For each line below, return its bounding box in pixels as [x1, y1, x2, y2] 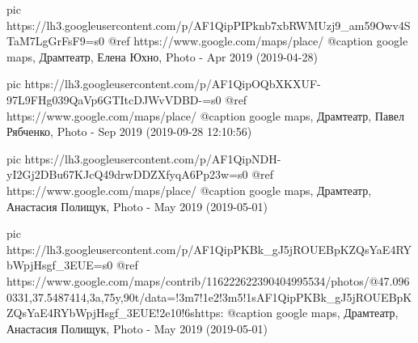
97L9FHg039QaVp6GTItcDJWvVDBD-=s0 [6, 91, 222, 108]
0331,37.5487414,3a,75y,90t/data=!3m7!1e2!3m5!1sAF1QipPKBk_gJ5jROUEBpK [6, 288, 412, 305]
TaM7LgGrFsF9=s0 [6, 32, 105, 49]
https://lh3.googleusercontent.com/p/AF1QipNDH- [24, 150, 281, 167]
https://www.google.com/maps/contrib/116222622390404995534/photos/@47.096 [6, 272, 410, 289]
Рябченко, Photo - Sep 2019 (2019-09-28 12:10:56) [6, 123, 252, 140]
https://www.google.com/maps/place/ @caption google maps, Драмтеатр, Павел [6, 107, 404, 124]
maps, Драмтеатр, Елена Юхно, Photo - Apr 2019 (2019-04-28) [6, 48, 318, 65]
